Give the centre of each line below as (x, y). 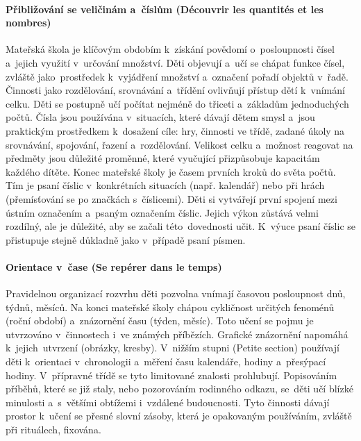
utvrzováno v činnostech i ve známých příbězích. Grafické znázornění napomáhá (177, 334)
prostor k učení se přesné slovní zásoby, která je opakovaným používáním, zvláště (179, 416)
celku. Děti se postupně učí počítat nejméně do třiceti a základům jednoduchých (177, 103)
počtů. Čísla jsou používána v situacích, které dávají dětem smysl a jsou (160, 117)
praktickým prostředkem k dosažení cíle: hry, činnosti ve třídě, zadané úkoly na (175, 130)
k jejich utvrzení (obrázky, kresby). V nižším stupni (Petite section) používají (173, 348)
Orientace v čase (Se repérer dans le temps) (114, 266)
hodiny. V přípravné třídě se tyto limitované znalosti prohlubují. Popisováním (171, 375)
